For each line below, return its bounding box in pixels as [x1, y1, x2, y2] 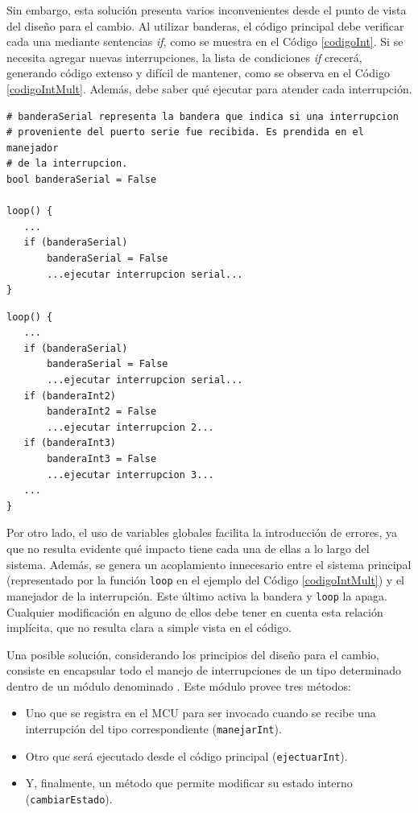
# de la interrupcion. [6, 158, 128, 170]
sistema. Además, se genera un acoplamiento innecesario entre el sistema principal [6, 555, 412, 572]
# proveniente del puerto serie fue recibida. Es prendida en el [6, 126, 364, 138]
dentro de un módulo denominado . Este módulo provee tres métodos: [6, 677, 351, 694]
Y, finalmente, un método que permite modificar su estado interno [25, 774, 353, 791]
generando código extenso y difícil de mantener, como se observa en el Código [6, 64, 390, 81]
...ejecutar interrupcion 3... [47, 468, 214, 481]
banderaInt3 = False [47, 453, 157, 465]
